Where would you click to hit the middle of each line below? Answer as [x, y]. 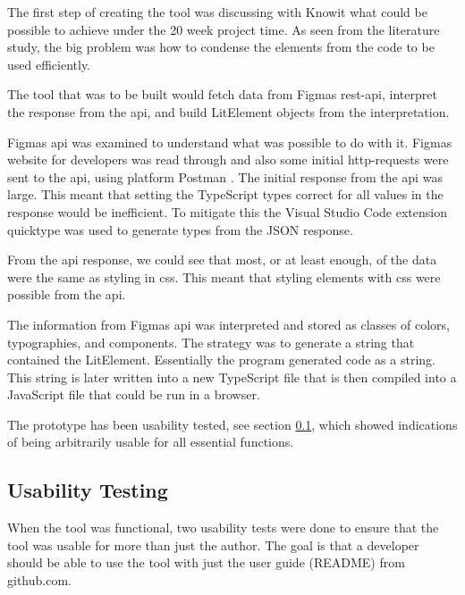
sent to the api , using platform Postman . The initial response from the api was [225, 176]
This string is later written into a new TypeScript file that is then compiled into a [232, 377]
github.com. [39, 580]
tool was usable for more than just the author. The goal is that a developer [213, 545]
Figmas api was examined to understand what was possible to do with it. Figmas [230, 142]
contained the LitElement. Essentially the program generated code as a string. [221, 360]
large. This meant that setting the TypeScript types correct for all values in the [225, 194]
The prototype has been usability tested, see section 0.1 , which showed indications [232, 424]
